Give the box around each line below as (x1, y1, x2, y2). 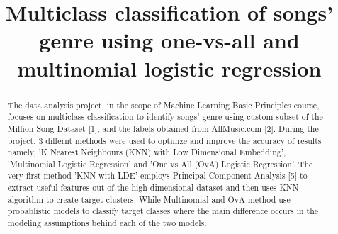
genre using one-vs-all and (39, 26, 300, 55)
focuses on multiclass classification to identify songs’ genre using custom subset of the (7, 111, 323, 123)
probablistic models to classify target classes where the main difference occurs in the (7, 205, 319, 217)
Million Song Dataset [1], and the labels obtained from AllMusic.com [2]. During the (7, 122, 319, 134)
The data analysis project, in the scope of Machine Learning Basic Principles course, (7, 99, 320, 111)
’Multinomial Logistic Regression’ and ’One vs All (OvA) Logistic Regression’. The (7, 157, 313, 169)
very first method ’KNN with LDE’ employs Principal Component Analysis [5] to (7, 169, 308, 182)
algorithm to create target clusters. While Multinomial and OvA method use (7, 193, 291, 205)
